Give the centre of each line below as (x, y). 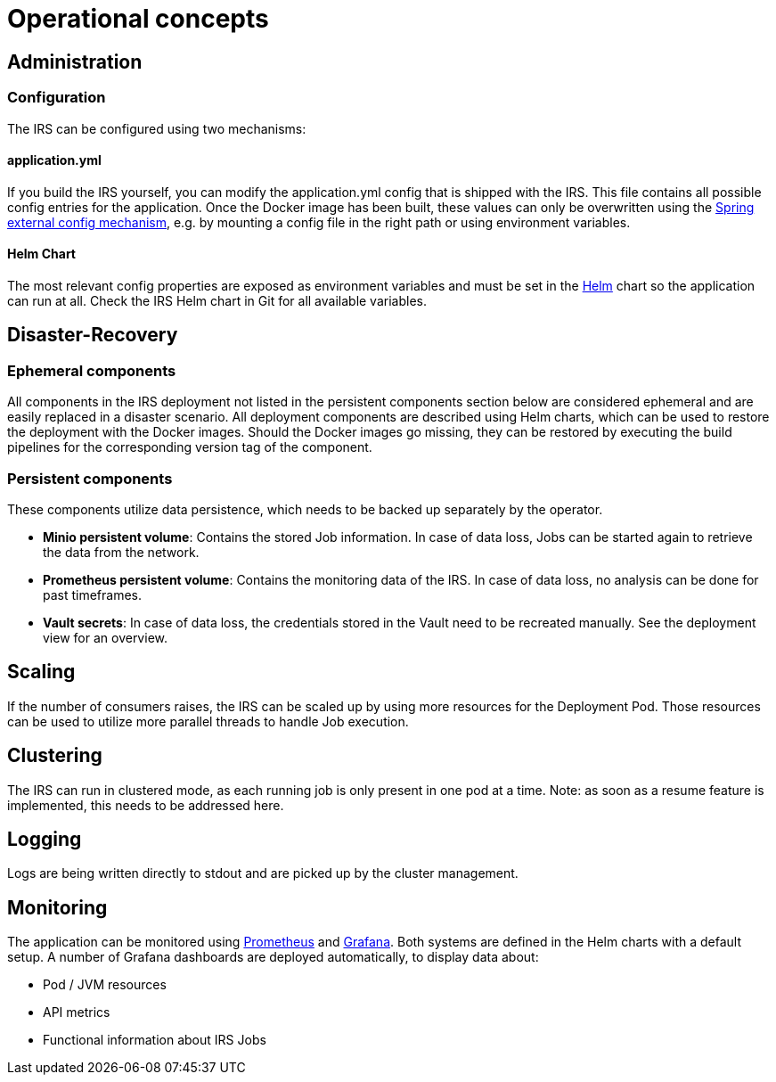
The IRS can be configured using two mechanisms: (157, 128)
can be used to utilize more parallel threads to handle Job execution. (208, 721)
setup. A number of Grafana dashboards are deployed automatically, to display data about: (273, 957)
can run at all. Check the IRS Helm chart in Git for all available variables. (217, 300)
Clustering (55, 756)
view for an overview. (105, 637)
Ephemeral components (92, 370)
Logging (45, 840)
